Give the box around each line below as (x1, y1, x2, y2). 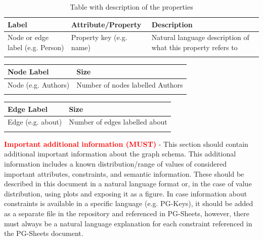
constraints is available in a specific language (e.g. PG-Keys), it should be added (4, 198, 253, 209)
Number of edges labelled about (69, 116, 167, 127)
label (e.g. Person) (8, 42, 64, 53)
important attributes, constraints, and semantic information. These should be (4, 168, 244, 179)
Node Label (8, 66, 49, 76)
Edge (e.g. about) (8, 116, 62, 127)
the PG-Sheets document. (4, 228, 83, 238)
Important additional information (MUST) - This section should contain (4, 138, 248, 149)
